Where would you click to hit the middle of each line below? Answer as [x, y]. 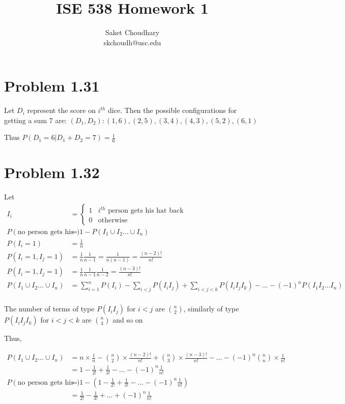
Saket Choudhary [132, 32]
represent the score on [61, 110]
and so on [128, 320]
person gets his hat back [146, 211]
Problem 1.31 [52, 86]
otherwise [113, 221]
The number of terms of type [49, 309]
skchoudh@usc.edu [132, 42]
